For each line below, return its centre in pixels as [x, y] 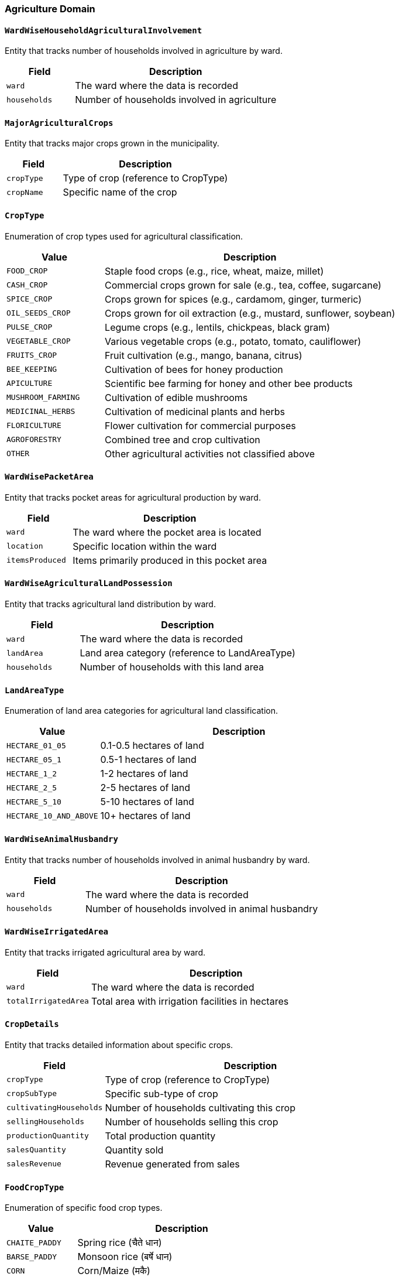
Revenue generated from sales [172, 1164]
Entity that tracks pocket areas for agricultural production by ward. [133, 497]
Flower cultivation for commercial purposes [200, 425]
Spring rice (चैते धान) [120, 1243]
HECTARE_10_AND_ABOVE [52, 816]
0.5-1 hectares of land [148, 760]
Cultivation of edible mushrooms [176, 397]
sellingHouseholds [46, 1122]
